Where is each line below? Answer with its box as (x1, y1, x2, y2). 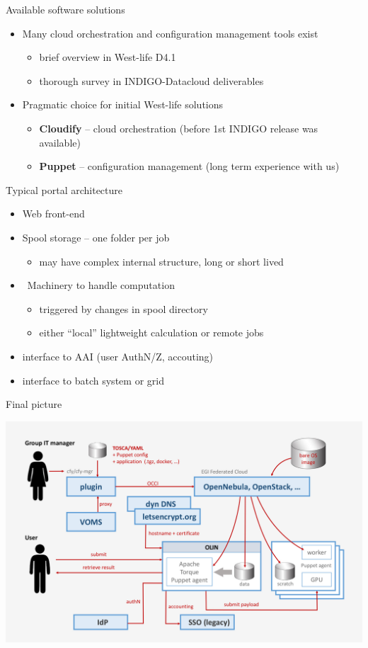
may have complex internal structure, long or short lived (39, 254, 284, 268)
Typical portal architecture (6, 182, 123, 197)
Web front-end (22, 206, 85, 221)
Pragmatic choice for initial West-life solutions (22, 97, 224, 112)
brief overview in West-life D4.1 (39, 50, 176, 64)
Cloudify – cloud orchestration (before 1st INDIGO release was (39, 120, 318, 135)
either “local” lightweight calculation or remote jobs (39, 325, 264, 340)
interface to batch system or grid (22, 373, 164, 387)
